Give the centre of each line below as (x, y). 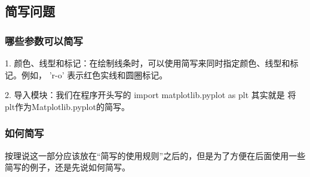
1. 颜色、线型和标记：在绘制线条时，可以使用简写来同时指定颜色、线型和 (148, 63)
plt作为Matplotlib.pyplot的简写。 (67, 106)
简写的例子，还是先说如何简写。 (67, 167)
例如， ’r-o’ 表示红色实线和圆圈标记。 (94, 74)
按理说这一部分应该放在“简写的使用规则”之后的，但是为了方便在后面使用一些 (155, 155)
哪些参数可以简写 (44, 40)
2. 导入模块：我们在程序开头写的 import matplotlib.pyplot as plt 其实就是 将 (151, 95)
